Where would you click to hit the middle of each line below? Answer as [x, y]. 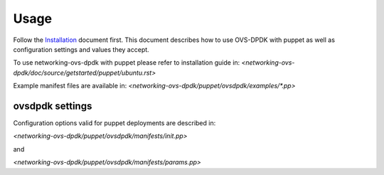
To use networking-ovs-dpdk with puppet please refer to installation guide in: [127, 63]
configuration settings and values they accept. [81, 49]
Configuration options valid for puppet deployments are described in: [114, 123]
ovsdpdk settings [53, 106]
